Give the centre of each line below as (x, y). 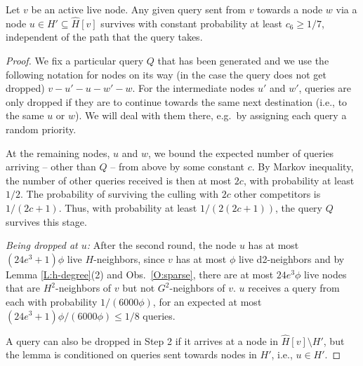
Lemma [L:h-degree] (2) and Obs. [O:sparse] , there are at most (140, 274)
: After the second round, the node (161, 245)
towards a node (290, 9)
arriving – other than (51, 167)
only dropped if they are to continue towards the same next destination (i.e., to (177, 101)
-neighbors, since (129, 258)
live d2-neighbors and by (291, 258)
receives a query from (294, 288)
